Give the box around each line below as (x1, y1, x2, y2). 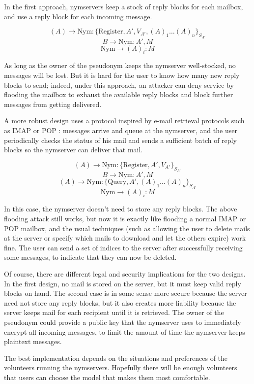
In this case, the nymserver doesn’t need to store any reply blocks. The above (4, 204, 237, 214)
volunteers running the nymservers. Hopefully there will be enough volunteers (4, 362, 237, 373)
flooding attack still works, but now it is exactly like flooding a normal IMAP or (4, 213, 246, 224)
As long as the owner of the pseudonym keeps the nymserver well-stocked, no (4, 60, 236, 70)
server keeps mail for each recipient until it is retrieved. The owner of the (4, 307, 224, 317)
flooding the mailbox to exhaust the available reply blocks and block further (4, 89, 233, 100)
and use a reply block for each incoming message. (4, 11, 152, 21)
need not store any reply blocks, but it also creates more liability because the (4, 297, 236, 308)
